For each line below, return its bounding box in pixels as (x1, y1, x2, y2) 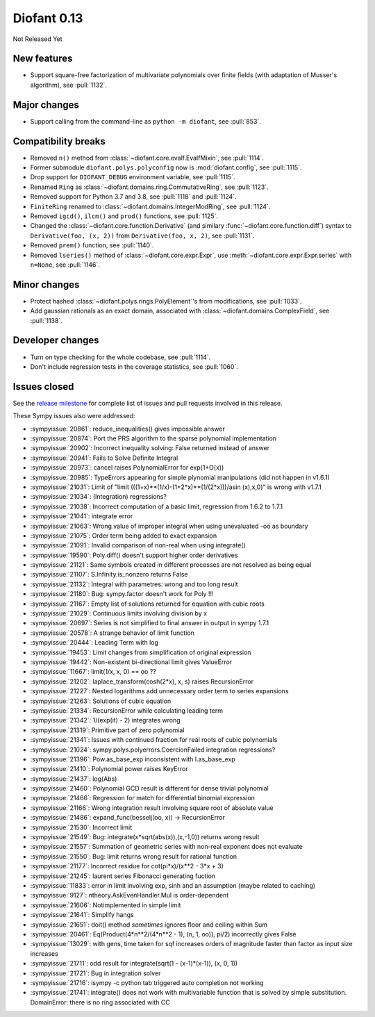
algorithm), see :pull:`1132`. (30, 81, 108, 89)
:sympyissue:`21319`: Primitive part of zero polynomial (30, 726, 185, 734)
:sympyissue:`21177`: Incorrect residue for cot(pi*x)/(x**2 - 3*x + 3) (30, 862, 224, 870)
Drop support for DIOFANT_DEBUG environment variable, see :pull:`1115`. (30, 173, 235, 181)
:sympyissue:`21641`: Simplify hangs (30, 911, 135, 919)
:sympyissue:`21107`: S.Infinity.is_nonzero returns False (30, 570, 188, 579)
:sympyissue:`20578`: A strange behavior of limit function (30, 629, 194, 637)
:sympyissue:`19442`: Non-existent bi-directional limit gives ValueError (30, 658, 233, 666)
